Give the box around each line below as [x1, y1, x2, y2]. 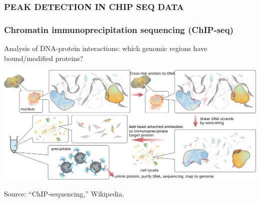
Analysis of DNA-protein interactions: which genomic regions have [4, 43, 207, 53]
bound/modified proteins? [4, 52, 83, 63]
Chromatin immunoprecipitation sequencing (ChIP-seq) [4, 23, 233, 35]
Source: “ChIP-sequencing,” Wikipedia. [4, 188, 124, 198]
